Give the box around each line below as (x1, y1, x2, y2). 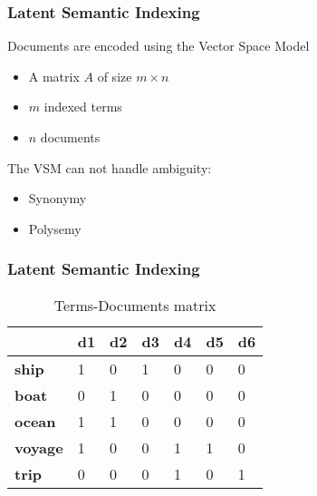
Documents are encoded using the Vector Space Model (7, 36, 310, 55)
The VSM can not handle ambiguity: (7, 158, 212, 177)
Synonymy (28, 189, 87, 208)
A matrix (28, 66, 80, 85)
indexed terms (43, 97, 122, 116)
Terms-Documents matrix (53, 294, 216, 316)
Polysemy (28, 219, 82, 238)
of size (97, 66, 132, 85)
